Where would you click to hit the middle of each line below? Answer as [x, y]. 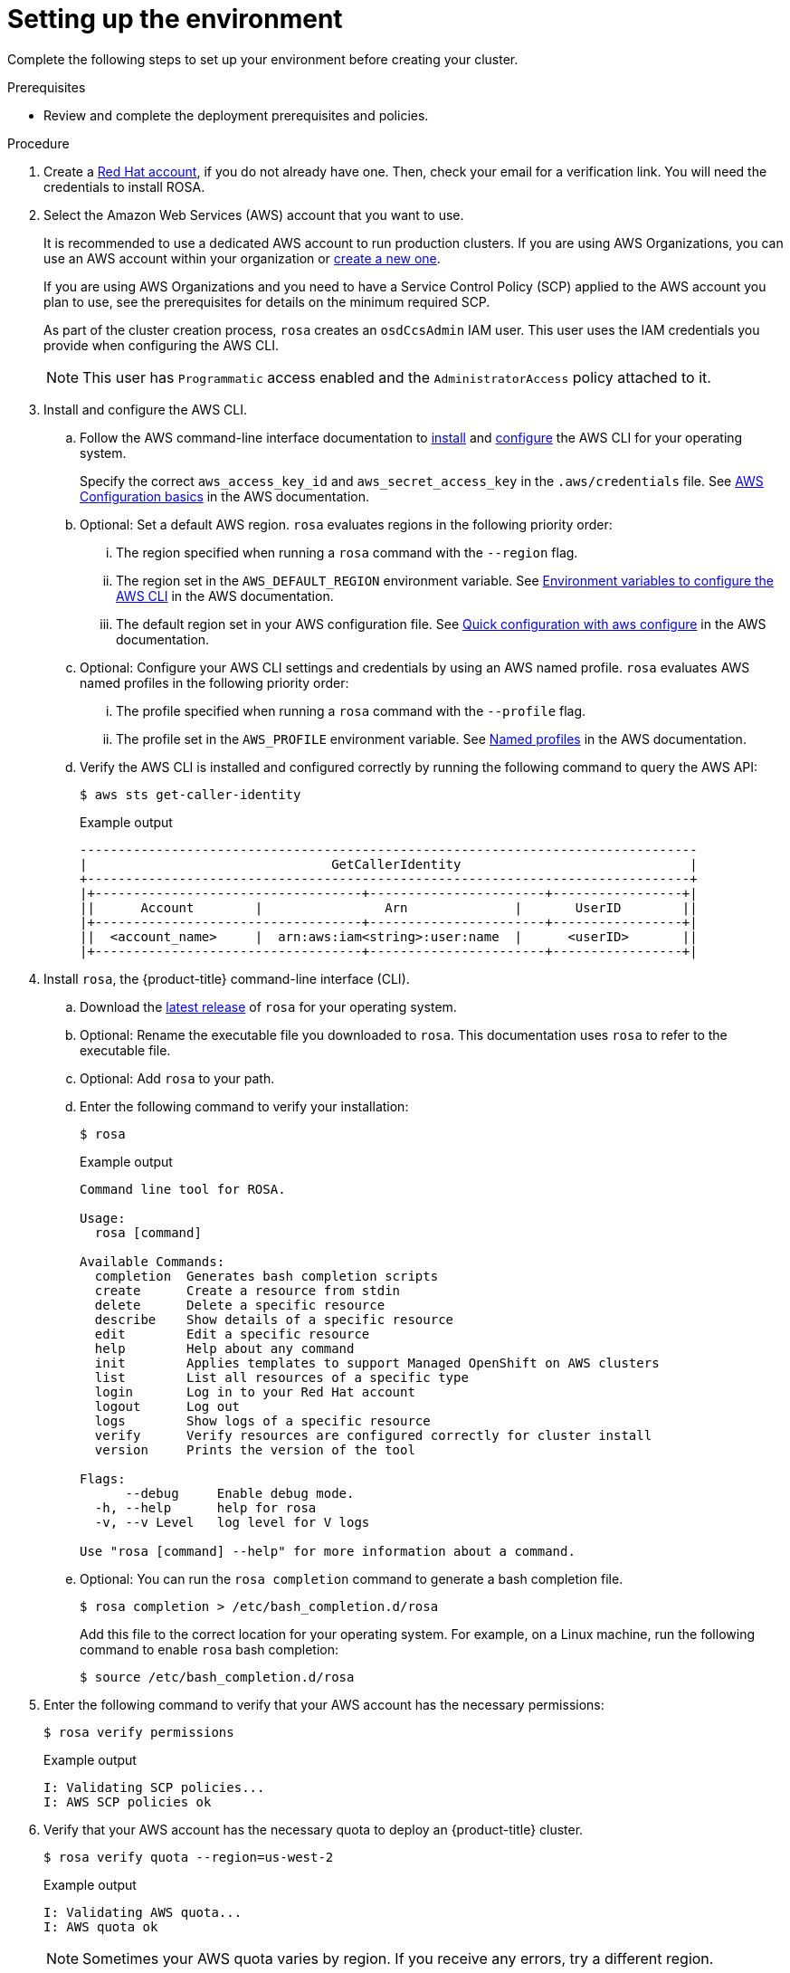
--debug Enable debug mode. [240, 1493]
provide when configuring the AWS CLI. [161, 345]
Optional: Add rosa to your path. [177, 1078]
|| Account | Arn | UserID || [389, 907]
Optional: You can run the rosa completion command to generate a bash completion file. [352, 1578]
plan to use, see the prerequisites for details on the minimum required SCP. [267, 301]
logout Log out [167, 1406]
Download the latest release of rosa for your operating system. [268, 1006]
